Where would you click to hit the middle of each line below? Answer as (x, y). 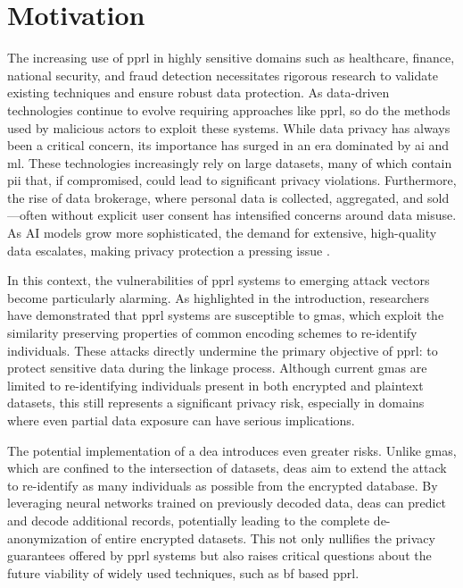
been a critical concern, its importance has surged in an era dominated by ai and (228, 145)
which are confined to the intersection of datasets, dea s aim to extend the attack (227, 468)
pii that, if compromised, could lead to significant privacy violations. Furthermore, (232, 180)
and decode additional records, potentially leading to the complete (189, 520)
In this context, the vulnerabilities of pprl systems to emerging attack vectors (219, 280)
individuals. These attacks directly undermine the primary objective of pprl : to (223, 350)
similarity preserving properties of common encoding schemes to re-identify (212, 333)
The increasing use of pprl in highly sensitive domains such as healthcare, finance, (231, 58)
